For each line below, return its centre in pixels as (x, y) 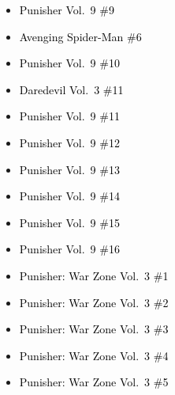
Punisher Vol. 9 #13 (69, 169)
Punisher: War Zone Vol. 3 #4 (94, 355)
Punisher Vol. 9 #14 (69, 196)
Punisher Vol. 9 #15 (69, 222)
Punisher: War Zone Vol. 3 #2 (94, 302)
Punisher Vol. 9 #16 (69, 249)
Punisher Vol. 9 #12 (69, 142)
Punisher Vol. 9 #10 (69, 63)
